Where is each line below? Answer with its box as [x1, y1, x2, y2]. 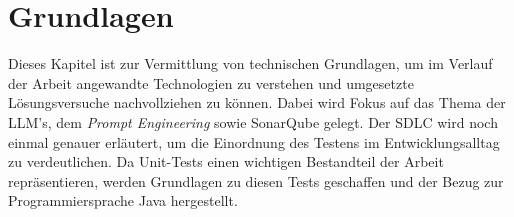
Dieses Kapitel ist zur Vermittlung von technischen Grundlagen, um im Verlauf [8, 53, 493, 74]
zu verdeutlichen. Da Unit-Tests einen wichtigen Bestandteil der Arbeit [8, 151, 444, 172]
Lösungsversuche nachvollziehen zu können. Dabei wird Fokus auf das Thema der [8, 92, 506, 113]
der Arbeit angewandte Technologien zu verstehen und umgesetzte [8, 72, 414, 93]
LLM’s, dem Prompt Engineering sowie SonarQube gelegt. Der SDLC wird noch [8, 111, 498, 132]
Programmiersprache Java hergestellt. [8, 190, 238, 211]
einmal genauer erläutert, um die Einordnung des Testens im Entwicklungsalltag [8, 131, 500, 152]
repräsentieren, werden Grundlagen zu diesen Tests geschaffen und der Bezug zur [8, 170, 504, 191]
